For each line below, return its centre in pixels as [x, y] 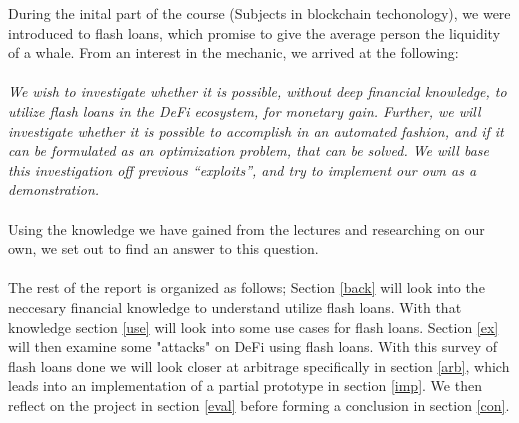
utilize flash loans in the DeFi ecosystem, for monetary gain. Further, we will [244, 110]
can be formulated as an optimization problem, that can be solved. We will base [248, 150]
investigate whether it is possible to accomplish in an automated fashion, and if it [256, 130]
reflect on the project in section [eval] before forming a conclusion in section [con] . [259, 404]
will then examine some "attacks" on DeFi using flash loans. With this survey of [252, 346]
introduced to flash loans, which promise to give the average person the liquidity [254, 32]
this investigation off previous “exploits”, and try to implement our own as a [242, 169]
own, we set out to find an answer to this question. [163, 248]
